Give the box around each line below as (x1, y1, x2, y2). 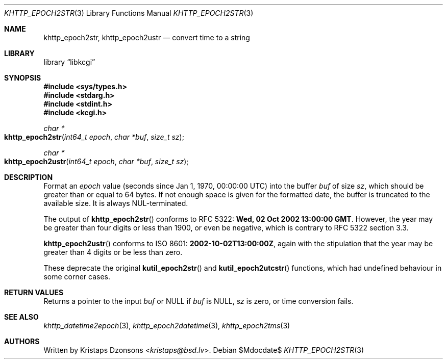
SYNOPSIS (4, 73, 41, 82)
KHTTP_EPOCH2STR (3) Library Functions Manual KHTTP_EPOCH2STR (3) (4, 9, 254, 17)
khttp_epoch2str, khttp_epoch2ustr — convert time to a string (43, 33, 250, 42)
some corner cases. (43, 272, 111, 281)
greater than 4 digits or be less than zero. (43, 248, 183, 256)
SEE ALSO (4, 313, 39, 321)
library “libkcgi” (43, 58, 95, 66)
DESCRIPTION (4, 173, 53, 181)
